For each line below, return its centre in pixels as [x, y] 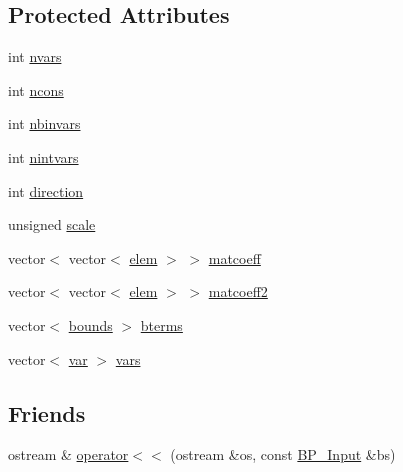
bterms [161, 324]
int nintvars [43, 156]
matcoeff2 [238, 291]
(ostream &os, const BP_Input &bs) [283, 454]
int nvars [35, 56]
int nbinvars [44, 123]
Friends [47, 412]
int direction [46, 190]
